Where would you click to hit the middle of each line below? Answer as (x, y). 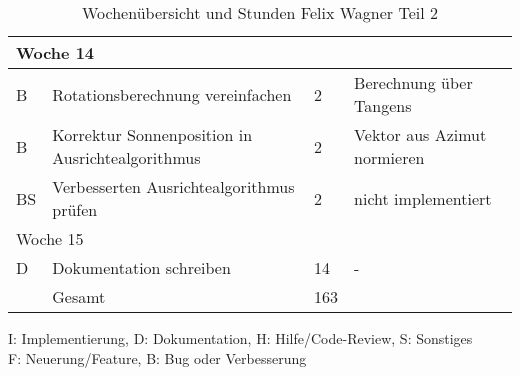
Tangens (383, 105)
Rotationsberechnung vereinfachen (172, 94)
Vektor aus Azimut (420, 134)
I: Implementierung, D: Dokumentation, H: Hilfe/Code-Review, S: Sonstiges (240, 338)
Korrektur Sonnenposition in (152, 134)
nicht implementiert (423, 198)
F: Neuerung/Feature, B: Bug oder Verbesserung (157, 357)
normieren (389, 157)
